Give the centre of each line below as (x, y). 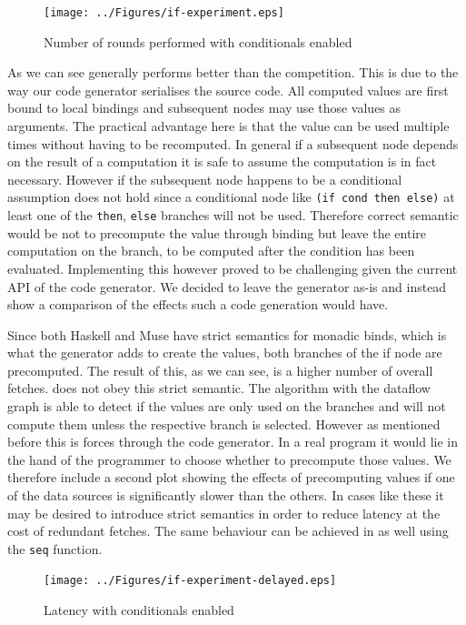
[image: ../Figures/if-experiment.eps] (164, 13)
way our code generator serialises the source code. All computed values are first (228, 90)
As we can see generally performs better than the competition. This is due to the (233, 72)
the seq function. (55, 548)
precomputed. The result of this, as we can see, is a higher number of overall (220, 370)
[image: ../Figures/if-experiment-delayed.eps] (190, 581)
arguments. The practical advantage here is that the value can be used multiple (228, 126)
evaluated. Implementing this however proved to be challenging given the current (233, 268)
